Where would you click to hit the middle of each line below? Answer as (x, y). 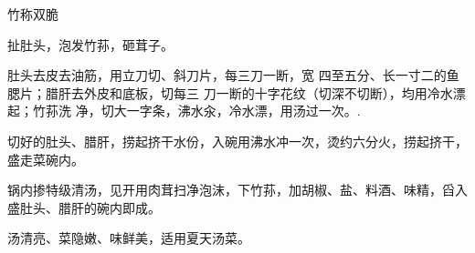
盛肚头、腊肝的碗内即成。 (84, 207)
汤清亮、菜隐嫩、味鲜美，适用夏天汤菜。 (129, 238)
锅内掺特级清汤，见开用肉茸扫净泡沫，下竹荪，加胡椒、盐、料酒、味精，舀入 (237, 190)
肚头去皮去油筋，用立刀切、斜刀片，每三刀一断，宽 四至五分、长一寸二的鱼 (233, 75)
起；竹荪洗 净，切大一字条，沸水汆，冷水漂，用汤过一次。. (184, 111)
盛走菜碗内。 (46, 159)
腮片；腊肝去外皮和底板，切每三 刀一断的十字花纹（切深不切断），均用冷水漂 (237, 92)
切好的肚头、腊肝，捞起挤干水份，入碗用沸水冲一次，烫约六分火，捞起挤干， (237, 141)
